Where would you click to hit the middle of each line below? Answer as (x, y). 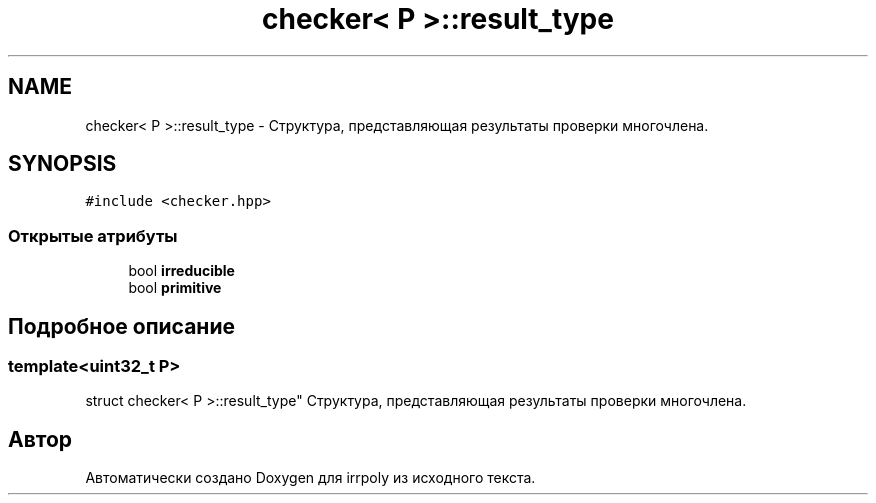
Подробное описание (121, 326)
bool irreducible (181, 271)
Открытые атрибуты (93, 235)
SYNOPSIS (62, 164)
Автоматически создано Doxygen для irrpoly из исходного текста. (310, 478)
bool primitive (175, 288)
